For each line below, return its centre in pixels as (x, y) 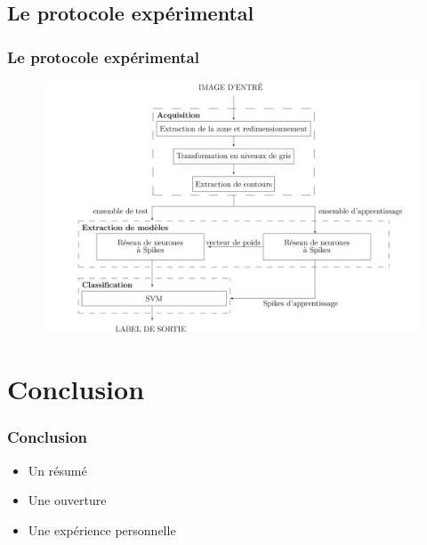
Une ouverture (67, 500)
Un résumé (57, 470)
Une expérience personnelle (102, 529)
